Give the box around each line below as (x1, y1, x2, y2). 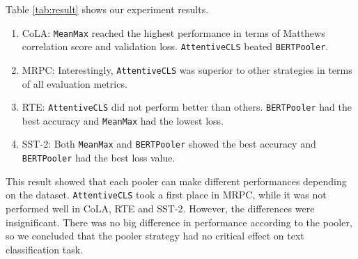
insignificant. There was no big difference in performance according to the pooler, (6, 214, 352, 229)
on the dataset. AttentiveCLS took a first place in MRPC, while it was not (6, 187, 327, 202)
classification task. (6, 242, 84, 256)
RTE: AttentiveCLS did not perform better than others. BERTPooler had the (22, 100, 352, 114)
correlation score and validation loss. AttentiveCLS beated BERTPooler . (22, 39, 329, 54)
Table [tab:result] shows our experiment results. (6, 2, 209, 16)
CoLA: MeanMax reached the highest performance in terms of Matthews (22, 25, 325, 40)
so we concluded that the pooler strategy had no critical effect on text (6, 228, 304, 243)
